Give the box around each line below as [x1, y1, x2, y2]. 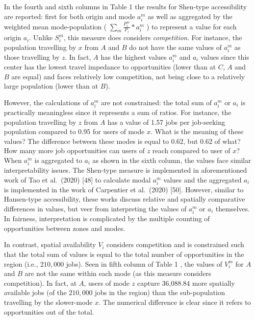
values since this [201, 51, 249, 62]
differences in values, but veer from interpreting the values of [4, 204, 187, 213]
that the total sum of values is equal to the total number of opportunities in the [4, 249, 244, 259]
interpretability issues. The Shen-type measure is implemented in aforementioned [4, 165, 247, 175]
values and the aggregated [163, 174, 242, 184]
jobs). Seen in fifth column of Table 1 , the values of [66, 258, 223, 269]
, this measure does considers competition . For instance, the [63, 32, 242, 43]
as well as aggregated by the [148, 11, 232, 21]
